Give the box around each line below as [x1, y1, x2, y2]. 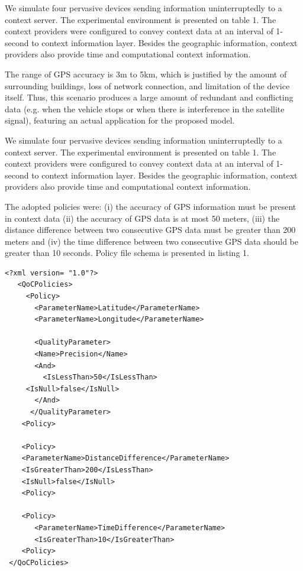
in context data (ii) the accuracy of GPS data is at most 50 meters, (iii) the [5, 212, 280, 224]
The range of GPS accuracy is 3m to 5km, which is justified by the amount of [5, 67, 287, 80]
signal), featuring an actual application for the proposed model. [5, 114, 235, 126]
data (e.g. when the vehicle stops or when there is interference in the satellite [5, 102, 285, 115]
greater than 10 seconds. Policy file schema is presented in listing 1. [5, 246, 249, 259]
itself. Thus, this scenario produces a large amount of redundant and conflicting [5, 91, 294, 103]
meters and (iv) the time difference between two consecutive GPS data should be [5, 235, 298, 247]
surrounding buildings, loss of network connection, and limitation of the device [5, 79, 290, 92]
